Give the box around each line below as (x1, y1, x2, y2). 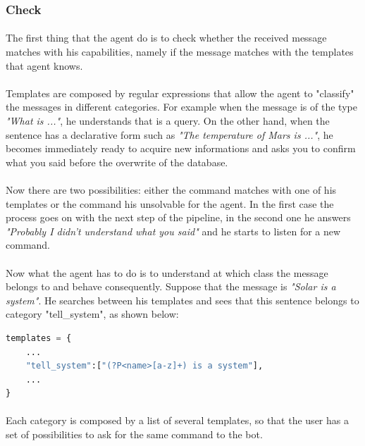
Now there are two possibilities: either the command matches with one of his (6, 182, 337, 197)
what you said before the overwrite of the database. (6, 154, 228, 169)
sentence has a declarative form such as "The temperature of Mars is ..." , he (6, 127, 333, 142)
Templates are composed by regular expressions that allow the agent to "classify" (6, 85, 354, 100)
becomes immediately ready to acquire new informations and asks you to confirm (6, 141, 356, 156)
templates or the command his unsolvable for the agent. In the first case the (6, 196, 334, 211)
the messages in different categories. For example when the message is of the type (6, 99, 357, 114)
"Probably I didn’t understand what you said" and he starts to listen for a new (6, 223, 341, 238)
